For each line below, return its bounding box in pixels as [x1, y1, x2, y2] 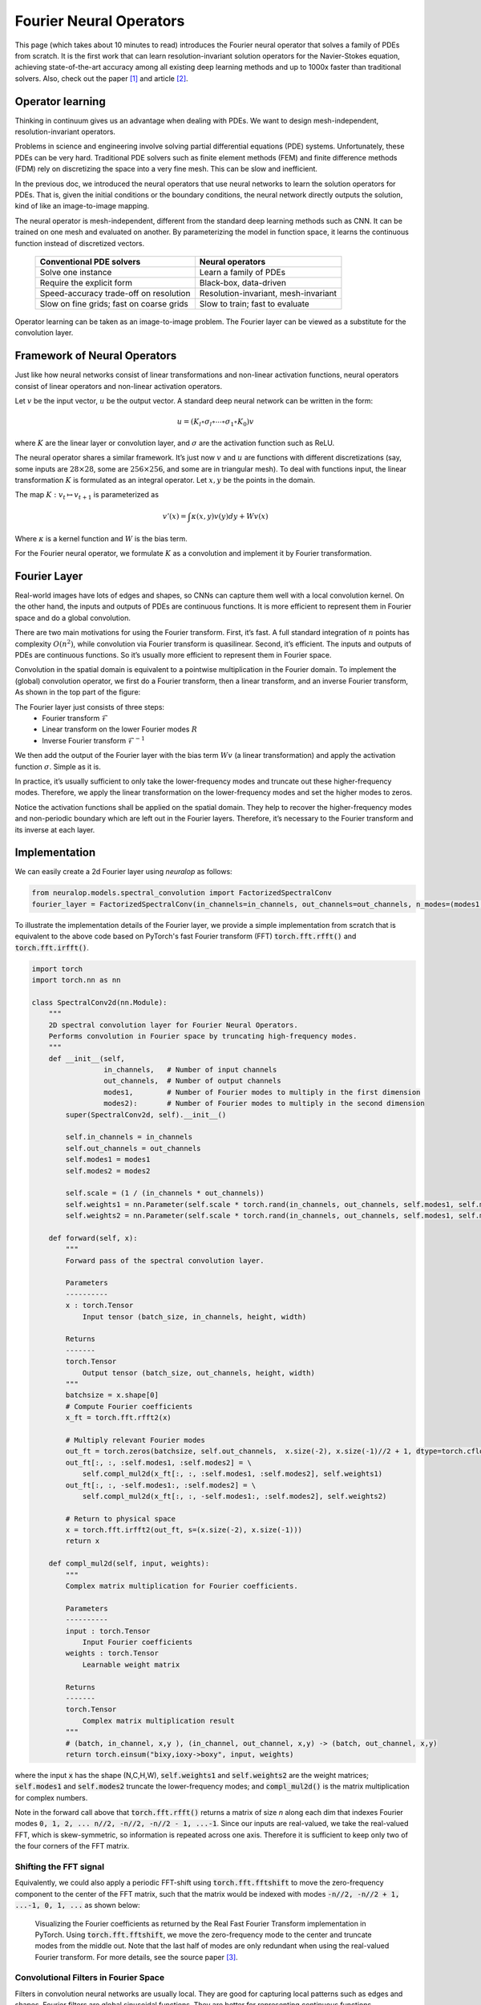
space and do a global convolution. [14, 613, 131, 622]
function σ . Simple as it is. [14, 762, 102, 772]
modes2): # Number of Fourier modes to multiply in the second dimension [103, 1099, 425, 1108]
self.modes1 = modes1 [65, 1155, 151, 1165]
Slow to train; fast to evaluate [199, 298, 310, 309]
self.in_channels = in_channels [65, 1132, 192, 1142]
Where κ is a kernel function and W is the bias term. [14, 533, 188, 543]
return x [65, 1537, 100, 1545]
